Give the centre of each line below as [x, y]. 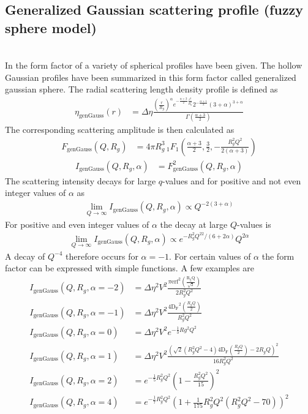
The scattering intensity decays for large [81, 180]
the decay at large [194, 224]
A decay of [25, 256]
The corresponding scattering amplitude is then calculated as [120, 129]
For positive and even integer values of [77, 224]
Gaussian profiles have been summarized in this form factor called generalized [151, 77]
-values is [254, 224]
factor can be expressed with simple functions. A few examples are [130, 268]
